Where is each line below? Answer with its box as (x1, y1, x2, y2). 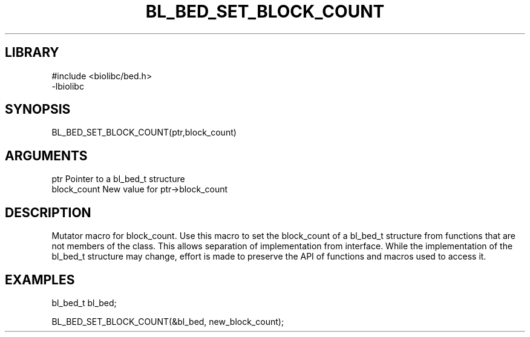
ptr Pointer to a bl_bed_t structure (51, 174, 185, 185)
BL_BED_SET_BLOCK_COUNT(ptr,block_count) (51, 127, 237, 138)
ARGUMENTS (5, 148, 88, 163)
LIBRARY (5, 45, 59, 61)
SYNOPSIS (5, 102, 71, 117)
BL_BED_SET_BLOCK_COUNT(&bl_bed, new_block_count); (51, 316, 284, 327)
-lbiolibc (51, 80, 84, 91)
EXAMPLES (5, 272, 75, 287)
